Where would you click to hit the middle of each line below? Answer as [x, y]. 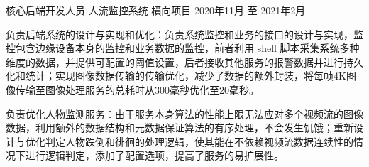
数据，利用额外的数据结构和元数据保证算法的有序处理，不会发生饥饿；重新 [180, 128]
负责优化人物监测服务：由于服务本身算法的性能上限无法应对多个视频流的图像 [184, 113]
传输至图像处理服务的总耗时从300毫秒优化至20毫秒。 [137, 89]
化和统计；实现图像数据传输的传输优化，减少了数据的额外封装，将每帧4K [176, 76]
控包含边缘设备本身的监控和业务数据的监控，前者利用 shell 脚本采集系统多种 [183, 48]
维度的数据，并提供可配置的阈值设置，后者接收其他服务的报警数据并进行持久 [184, 61]
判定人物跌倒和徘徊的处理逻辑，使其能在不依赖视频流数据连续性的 [199, 141]
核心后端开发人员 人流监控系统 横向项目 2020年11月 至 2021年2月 [156, 10]
